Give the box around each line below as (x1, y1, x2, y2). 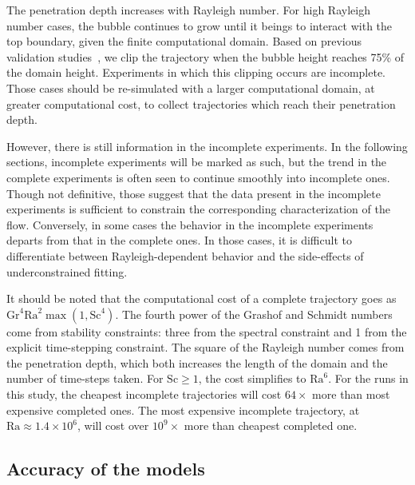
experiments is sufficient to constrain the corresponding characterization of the (6, 201, 390, 217)
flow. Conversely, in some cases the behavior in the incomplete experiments (6, 216, 373, 233)
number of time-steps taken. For (6, 370, 164, 387)
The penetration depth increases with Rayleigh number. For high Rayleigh (6, 2, 370, 18)
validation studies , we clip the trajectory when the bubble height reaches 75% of (6, 48, 405, 65)
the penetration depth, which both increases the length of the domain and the (6, 354, 388, 371)
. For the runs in (328, 370, 409, 387)
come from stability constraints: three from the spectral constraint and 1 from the (6, 323, 407, 340)
